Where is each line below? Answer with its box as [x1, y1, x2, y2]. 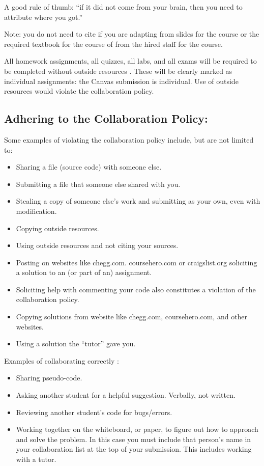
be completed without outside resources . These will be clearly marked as [4, 65, 232, 76]
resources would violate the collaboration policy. [4, 86, 154, 96]
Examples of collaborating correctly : [4, 355, 119, 366]
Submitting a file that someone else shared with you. [16, 178, 181, 189]
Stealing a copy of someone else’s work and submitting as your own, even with [16, 196, 260, 206]
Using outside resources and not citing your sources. [16, 240, 179, 251]
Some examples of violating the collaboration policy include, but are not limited [4, 134, 254, 145]
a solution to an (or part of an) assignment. [16, 267, 152, 278]
